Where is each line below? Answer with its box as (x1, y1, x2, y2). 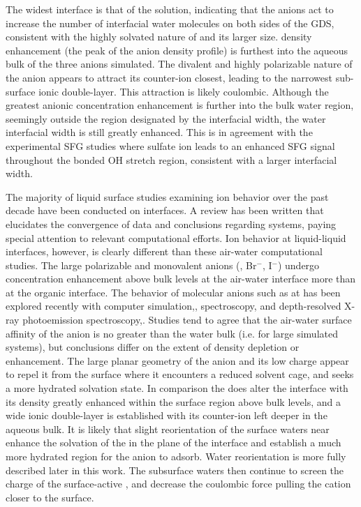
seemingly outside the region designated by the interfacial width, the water (6, 111, 326, 126)
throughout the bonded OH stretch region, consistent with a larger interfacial (6, 152, 337, 167)
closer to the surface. (6, 490, 94, 504)
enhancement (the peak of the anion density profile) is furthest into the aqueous (6, 43, 348, 57)
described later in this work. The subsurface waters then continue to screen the (6, 462, 344, 477)
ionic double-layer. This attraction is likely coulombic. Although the (38, 84, 329, 98)
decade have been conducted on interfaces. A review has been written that (6, 203, 324, 218)
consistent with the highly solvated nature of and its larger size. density (6, 29, 312, 44)
